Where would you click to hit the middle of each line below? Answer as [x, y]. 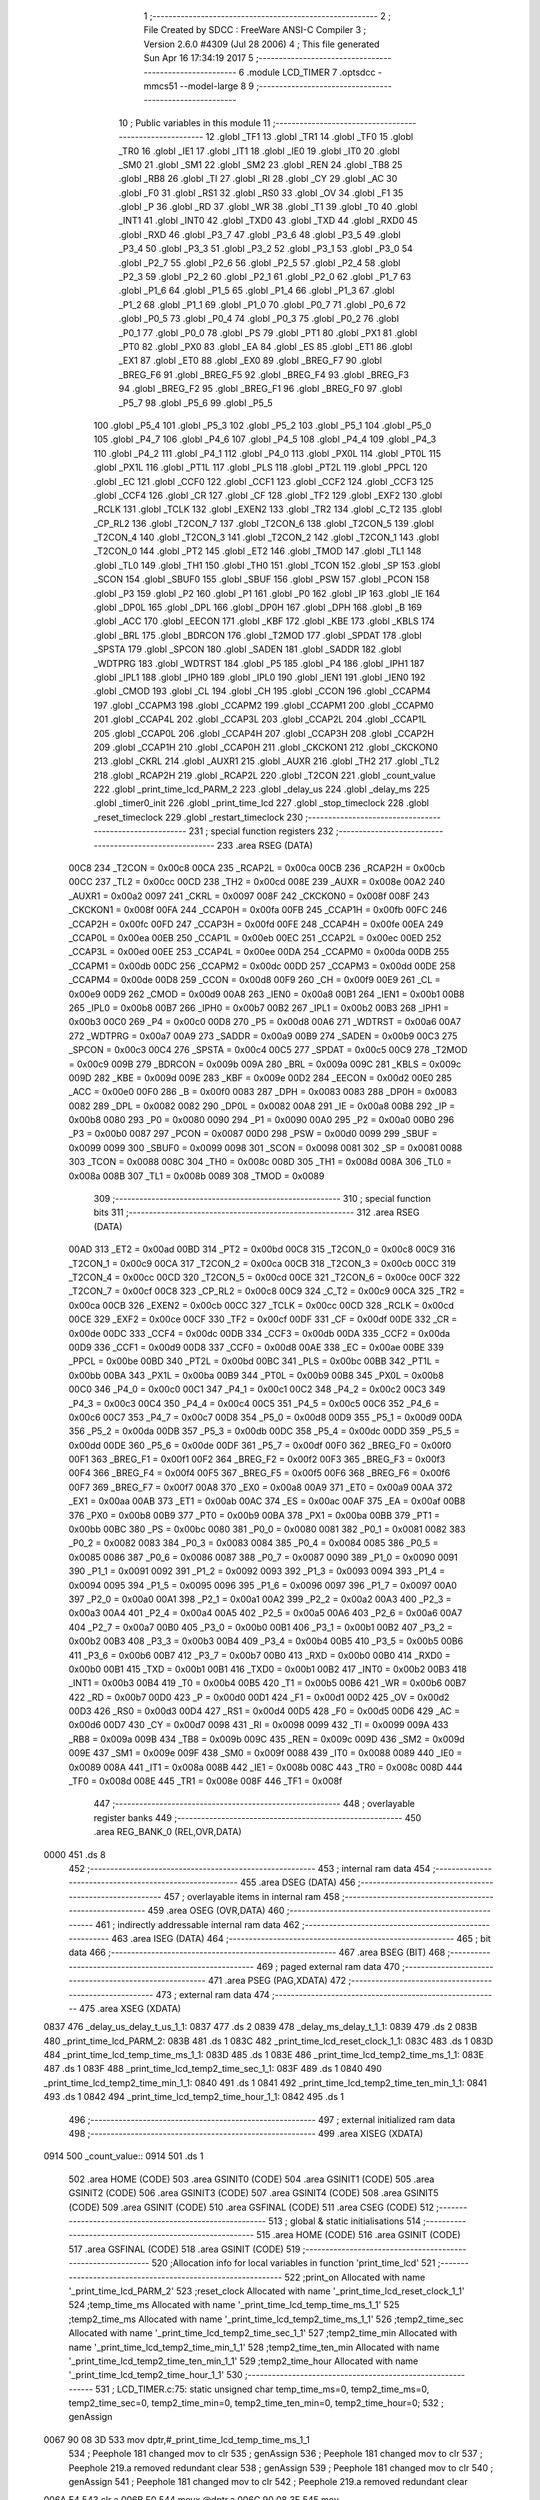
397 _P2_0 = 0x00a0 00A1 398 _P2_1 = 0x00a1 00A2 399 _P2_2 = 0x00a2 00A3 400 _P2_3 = [260, 1599]
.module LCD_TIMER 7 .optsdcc [311, 72]
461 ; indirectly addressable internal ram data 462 [197, 1924]
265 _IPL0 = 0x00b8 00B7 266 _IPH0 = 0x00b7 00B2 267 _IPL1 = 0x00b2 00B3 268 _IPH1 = [259, 1007]
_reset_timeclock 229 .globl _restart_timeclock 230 [198, 817]
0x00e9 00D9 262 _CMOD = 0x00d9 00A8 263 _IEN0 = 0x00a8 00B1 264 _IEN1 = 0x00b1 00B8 [266, 994]
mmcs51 [160, 86]
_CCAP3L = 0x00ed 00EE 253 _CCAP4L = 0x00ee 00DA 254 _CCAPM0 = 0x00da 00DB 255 [259, 952]
